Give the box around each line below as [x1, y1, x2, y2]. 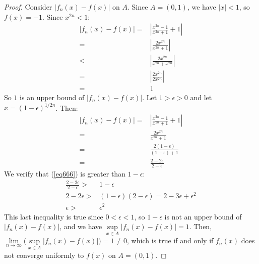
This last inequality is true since [4, 211, 103, 222]
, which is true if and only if [127, 235, 214, 246]
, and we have [59, 221, 102, 232]
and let [190, 92, 212, 103]
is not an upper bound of [164, 211, 242, 222]
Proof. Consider [4, 2, 52, 12]
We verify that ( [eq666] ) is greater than [4, 168, 125, 179]
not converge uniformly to [4, 249, 84, 260]
